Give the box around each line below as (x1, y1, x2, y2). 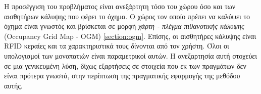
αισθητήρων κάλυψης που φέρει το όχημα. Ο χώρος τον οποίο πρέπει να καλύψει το (4, 11, 250, 21)
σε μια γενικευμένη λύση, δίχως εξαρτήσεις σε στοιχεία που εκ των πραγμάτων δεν (4, 60, 246, 71)
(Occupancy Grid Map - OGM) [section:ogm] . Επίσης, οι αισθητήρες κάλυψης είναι (4, 30, 256, 41)
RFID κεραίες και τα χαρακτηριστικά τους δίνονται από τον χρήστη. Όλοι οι (4, 40, 229, 51)
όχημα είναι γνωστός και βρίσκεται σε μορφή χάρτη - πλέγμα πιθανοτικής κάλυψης (4, 21, 244, 31)
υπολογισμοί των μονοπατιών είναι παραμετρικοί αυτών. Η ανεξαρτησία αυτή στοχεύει (4, 50, 257, 61)
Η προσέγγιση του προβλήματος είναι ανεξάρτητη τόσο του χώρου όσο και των (4, 1, 236, 11)
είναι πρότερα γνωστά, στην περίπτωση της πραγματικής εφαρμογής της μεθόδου (4, 70, 240, 81)
